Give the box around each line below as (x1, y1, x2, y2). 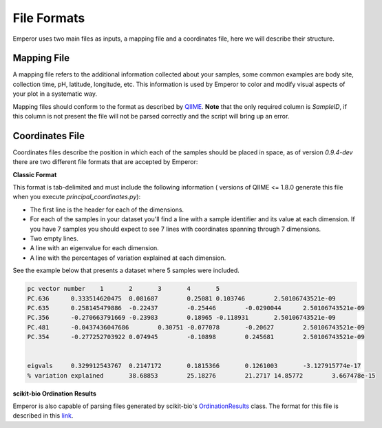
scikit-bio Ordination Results (12, 389, 96, 398)
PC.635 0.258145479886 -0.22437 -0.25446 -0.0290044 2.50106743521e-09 (27, 304, 365, 312)
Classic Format (12, 170, 57, 179)
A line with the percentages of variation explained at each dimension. (30, 254, 226, 262)
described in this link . (12, 411, 74, 420)
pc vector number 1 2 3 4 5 (27, 285, 220, 293)
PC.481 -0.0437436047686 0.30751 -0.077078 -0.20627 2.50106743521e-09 (27, 323, 365, 331)
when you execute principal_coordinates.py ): (12, 193, 141, 201)
